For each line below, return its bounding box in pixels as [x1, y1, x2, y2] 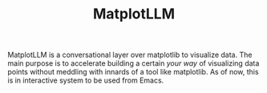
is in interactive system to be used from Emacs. [7, 75, 164, 85]
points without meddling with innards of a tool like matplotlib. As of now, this [7, 67, 259, 77]
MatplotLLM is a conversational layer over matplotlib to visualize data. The [7, 50, 253, 60]
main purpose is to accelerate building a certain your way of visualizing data [7, 59, 260, 68]
